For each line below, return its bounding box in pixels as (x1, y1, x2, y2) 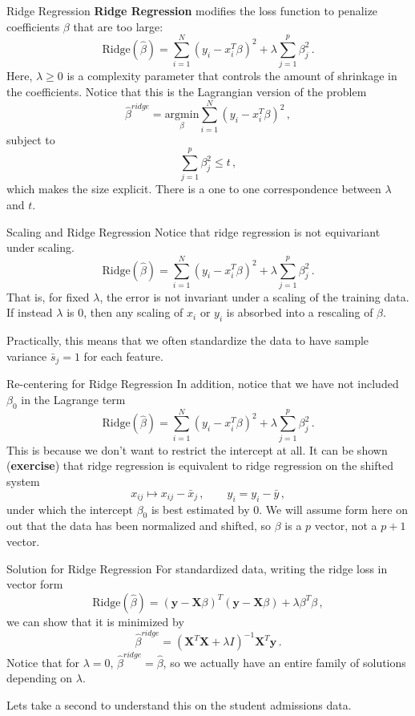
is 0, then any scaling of (66, 304, 183, 321)
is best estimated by (151, 500, 250, 517)
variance (6, 347, 47, 364)
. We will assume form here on (259, 500, 409, 517)
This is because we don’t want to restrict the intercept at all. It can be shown (6, 441, 388, 458)
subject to (6, 131, 55, 148)
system (6, 472, 40, 489)
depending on (6, 669, 73, 686)
